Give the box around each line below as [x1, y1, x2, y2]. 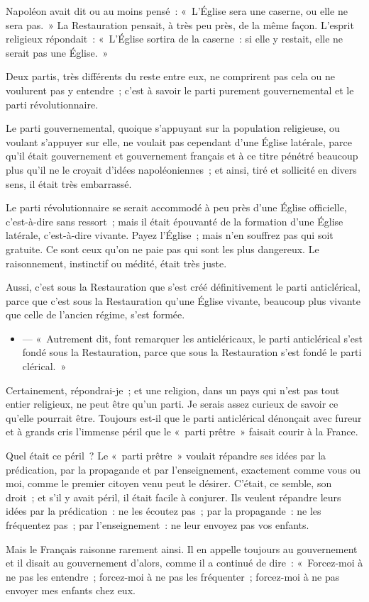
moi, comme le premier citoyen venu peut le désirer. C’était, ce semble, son [6, 476, 332, 491]
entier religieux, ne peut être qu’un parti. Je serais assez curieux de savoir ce [6, 396, 338, 411]
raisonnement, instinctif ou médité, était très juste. [6, 255, 227, 270]
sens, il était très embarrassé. [6, 176, 132, 191]
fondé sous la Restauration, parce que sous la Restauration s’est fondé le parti [22, 345, 362, 359]
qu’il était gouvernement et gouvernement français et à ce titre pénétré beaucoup [6, 148, 358, 163]
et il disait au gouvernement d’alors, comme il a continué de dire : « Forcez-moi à [6, 555, 363, 570]
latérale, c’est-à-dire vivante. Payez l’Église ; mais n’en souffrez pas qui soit [6, 228, 334, 243]
